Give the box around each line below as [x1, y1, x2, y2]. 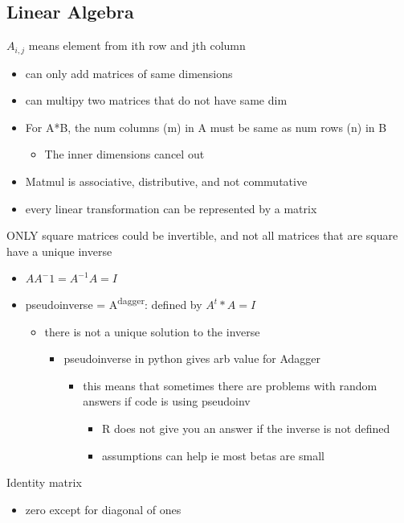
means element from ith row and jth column [28, 37, 246, 54]
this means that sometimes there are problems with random [83, 377, 377, 393]
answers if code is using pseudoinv [83, 393, 251, 410]
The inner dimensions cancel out [44, 146, 205, 163]
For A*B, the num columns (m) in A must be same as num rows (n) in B [25, 118, 387, 135]
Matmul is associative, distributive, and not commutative [25, 173, 308, 190]
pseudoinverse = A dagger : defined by [25, 294, 202, 313]
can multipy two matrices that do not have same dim [25, 92, 288, 109]
